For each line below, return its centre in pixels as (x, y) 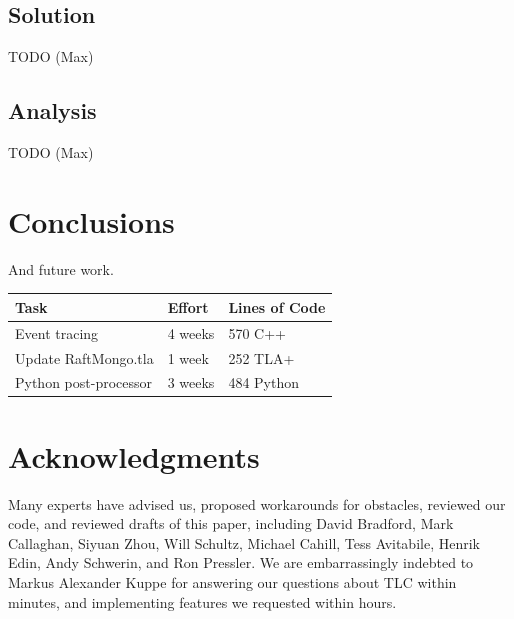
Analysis (52, 110)
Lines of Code (277, 306)
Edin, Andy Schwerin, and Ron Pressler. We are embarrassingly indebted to (241, 562)
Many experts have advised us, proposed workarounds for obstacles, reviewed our (257, 503)
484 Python (263, 382)
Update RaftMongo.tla (84, 357)
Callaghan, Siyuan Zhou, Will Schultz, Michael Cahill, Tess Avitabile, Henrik (244, 542)
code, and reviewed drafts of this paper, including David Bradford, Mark (231, 523)
